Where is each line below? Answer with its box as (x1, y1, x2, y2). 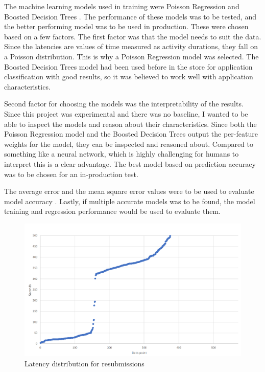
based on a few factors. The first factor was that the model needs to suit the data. (4, 31, 261, 41)
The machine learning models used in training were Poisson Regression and (4, 1, 239, 11)
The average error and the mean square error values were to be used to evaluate (4, 186, 254, 196)
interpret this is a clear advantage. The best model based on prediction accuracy (4, 158, 256, 169)
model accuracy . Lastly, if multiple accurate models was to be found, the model (4, 195, 255, 206)
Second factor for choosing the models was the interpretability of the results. (4, 98, 244, 109)
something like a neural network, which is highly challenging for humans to (4, 148, 239, 159)
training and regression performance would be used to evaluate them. (4, 206, 221, 216)
